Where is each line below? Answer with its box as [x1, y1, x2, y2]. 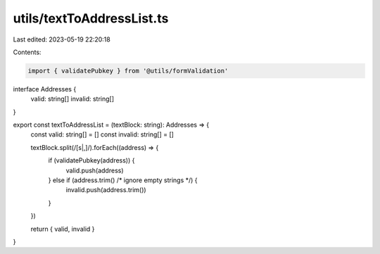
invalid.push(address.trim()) [65, 186, 147, 194]
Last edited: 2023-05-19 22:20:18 [13, 35, 110, 44]
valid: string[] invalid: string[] [30, 95, 115, 103]
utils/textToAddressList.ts [13, 11, 169, 26]
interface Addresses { [13, 84, 77, 93]
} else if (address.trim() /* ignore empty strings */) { [48, 176, 198, 184]
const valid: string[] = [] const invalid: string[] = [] [30, 130, 174, 139]
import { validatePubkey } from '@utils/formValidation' [27, 67, 229, 75]
